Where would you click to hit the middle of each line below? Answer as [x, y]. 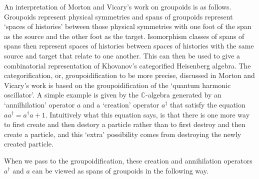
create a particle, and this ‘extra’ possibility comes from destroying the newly [123, 134]
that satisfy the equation [208, 104]
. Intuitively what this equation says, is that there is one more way [147, 114]
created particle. [29, 144]
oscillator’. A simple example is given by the [71, 95]
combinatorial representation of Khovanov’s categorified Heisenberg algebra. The [127, 65]
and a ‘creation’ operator [121, 104]
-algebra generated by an [183, 95]
